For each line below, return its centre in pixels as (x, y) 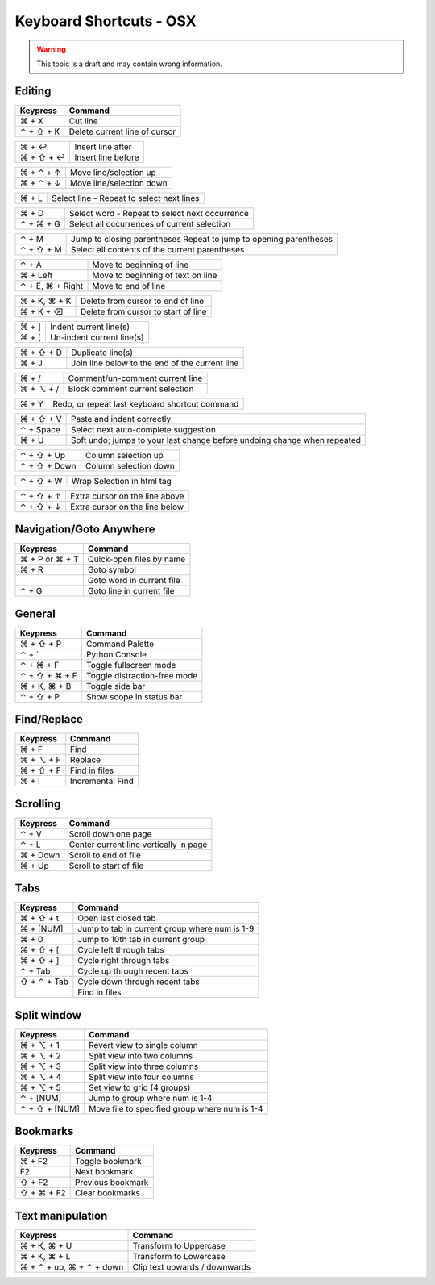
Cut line (83, 121)
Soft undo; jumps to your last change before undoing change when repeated (216, 440)
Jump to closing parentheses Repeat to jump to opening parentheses (202, 239)
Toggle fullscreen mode (131, 665)
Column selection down (130, 465)
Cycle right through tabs (124, 961)
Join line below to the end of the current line (155, 363)
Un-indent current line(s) (97, 337)
